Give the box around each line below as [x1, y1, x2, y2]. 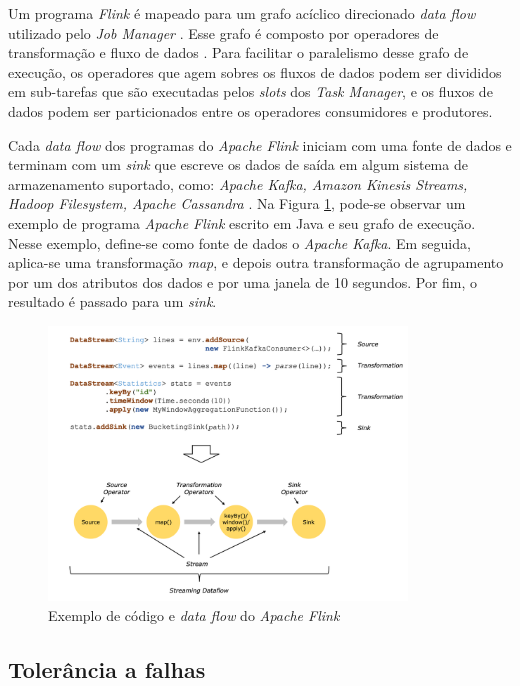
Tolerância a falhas [8, 653, 206, 684]
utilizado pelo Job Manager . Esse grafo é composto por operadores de [8, 22, 439, 43]
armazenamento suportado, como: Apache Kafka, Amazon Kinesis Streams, [8, 173, 468, 194]
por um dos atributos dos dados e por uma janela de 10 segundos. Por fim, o [8, 271, 478, 292]
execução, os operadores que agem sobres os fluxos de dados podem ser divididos [8, 61, 502, 82]
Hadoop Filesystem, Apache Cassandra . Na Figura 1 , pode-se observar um [8, 193, 466, 214]
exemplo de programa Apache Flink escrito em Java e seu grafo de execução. [8, 212, 476, 233]
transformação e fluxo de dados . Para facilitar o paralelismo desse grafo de [8, 42, 469, 63]
